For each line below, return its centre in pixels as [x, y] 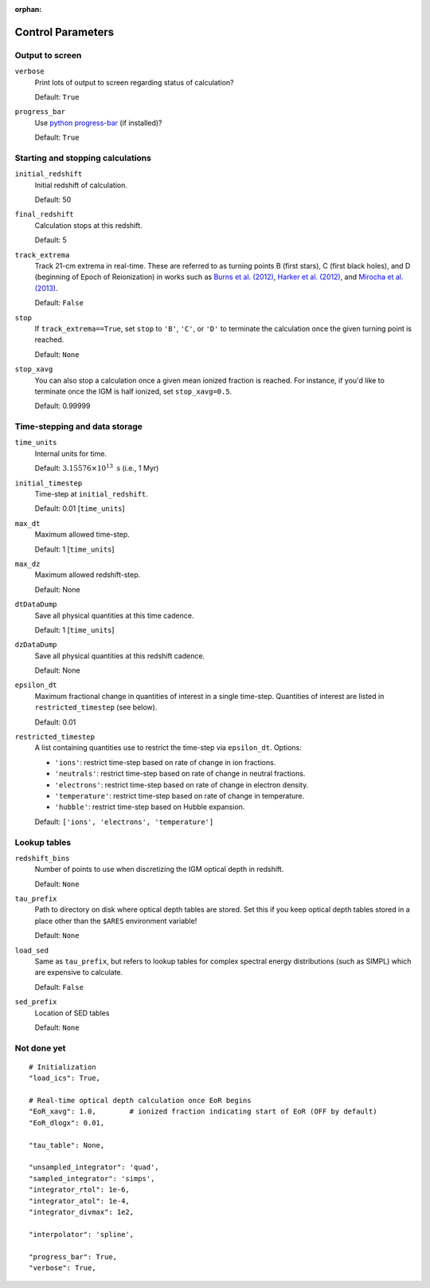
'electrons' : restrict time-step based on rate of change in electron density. [182, 784]
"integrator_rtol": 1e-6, [80, 1190]
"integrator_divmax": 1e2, [82, 1212]
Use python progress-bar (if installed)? [98, 123]
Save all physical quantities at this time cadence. [114, 615]
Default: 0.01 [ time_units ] [80, 509]
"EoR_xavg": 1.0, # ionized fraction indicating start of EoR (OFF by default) [203, 1111]
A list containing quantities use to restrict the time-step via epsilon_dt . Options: [168, 748]
